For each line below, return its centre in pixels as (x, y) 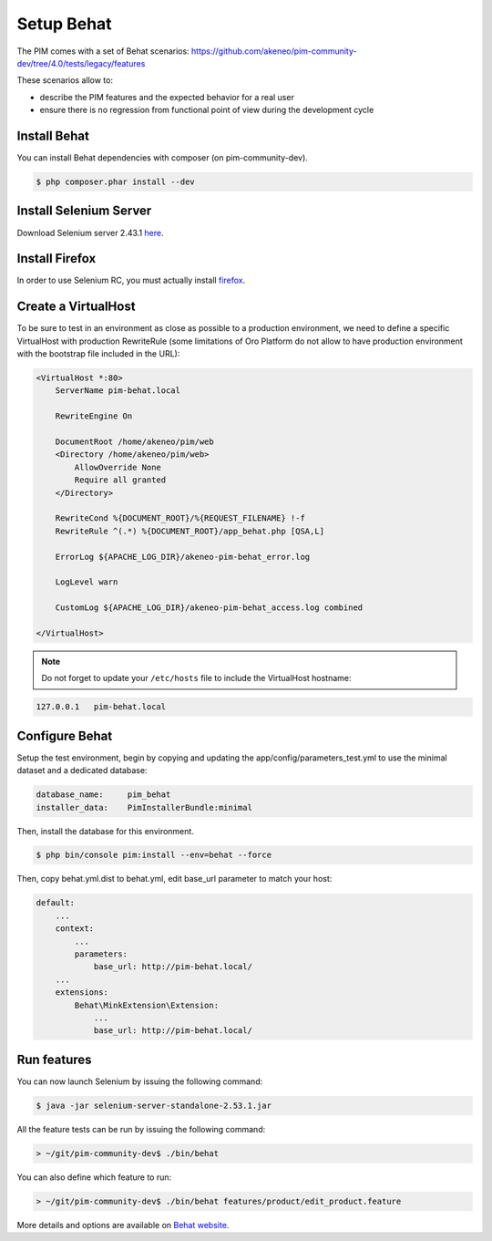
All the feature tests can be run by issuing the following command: (141, 1129)
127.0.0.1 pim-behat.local (101, 707)
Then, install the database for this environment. (106, 831)
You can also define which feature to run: (94, 1177)
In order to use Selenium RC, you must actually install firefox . (131, 280)
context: (75, 929)
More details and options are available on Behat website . (123, 1225)
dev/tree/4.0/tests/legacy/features (81, 63)
